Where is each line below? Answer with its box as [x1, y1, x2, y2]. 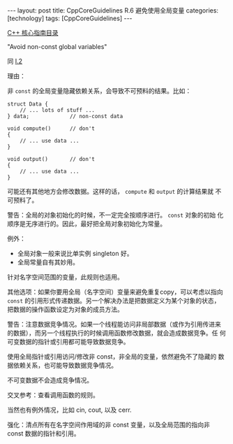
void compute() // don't [7, 125, 96, 132]
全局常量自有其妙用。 [17, 258, 79, 266]
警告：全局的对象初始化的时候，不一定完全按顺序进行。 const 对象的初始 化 [7, 211, 224, 219]
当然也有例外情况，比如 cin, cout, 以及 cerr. [7, 406, 132, 414]
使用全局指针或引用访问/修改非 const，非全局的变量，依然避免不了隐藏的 [7, 352, 217, 361]
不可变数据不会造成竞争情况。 [7, 376, 93, 384]
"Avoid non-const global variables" [7, 43, 107, 50]
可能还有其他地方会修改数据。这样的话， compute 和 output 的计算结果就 [7, 187, 214, 195]
